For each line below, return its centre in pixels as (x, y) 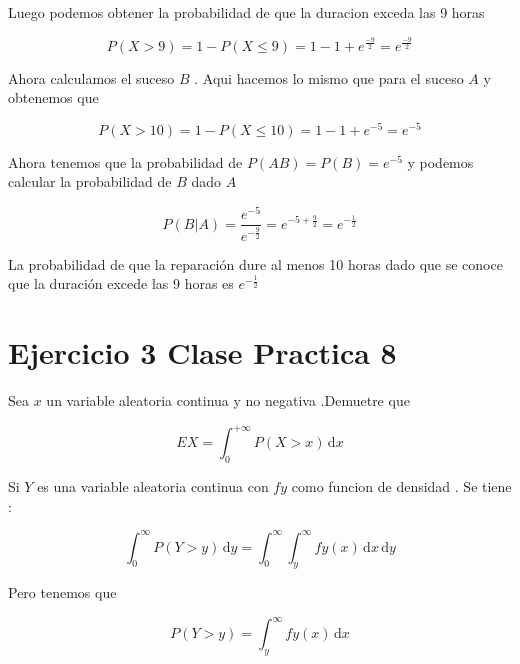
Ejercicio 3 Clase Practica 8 (202, 352)
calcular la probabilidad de (90, 181)
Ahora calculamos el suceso (91, 77)
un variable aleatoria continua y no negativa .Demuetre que (228, 400)
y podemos (440, 161)
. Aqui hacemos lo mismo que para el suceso (329, 77)
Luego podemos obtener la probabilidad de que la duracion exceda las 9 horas (246, 12)
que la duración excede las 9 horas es (121, 283)
